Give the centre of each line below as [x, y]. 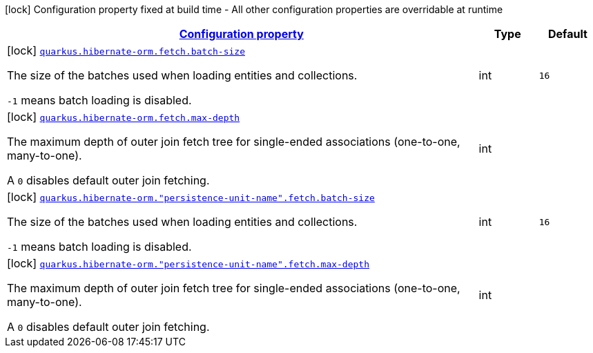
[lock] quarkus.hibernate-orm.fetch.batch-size [126, 50]
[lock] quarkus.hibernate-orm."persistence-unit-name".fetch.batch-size [191, 197]
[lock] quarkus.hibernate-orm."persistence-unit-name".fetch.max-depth [188, 263]
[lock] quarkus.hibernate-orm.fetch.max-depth [124, 117]
